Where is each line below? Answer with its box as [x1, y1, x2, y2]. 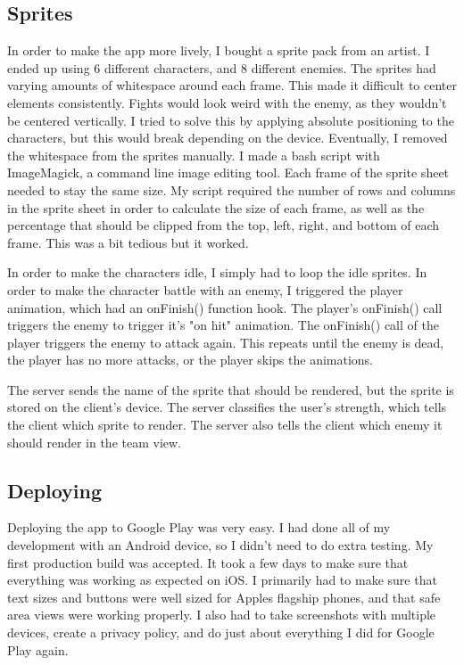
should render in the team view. [7, 432, 181, 451]
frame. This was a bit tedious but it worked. [7, 233, 249, 251]
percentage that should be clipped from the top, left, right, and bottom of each [7, 216, 440, 234]
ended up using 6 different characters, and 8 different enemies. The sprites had [7, 58, 436, 77]
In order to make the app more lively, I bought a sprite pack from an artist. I [7, 41, 430, 60]
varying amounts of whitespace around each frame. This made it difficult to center [7, 76, 457, 94]
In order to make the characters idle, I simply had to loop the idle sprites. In [7, 263, 427, 282]
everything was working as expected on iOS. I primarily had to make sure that [7, 571, 437, 589]
